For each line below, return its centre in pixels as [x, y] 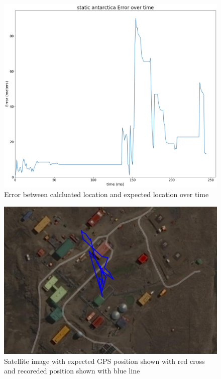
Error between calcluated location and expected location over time [106, 194]
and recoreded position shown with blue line [72, 371]
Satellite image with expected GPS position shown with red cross [104, 361]
